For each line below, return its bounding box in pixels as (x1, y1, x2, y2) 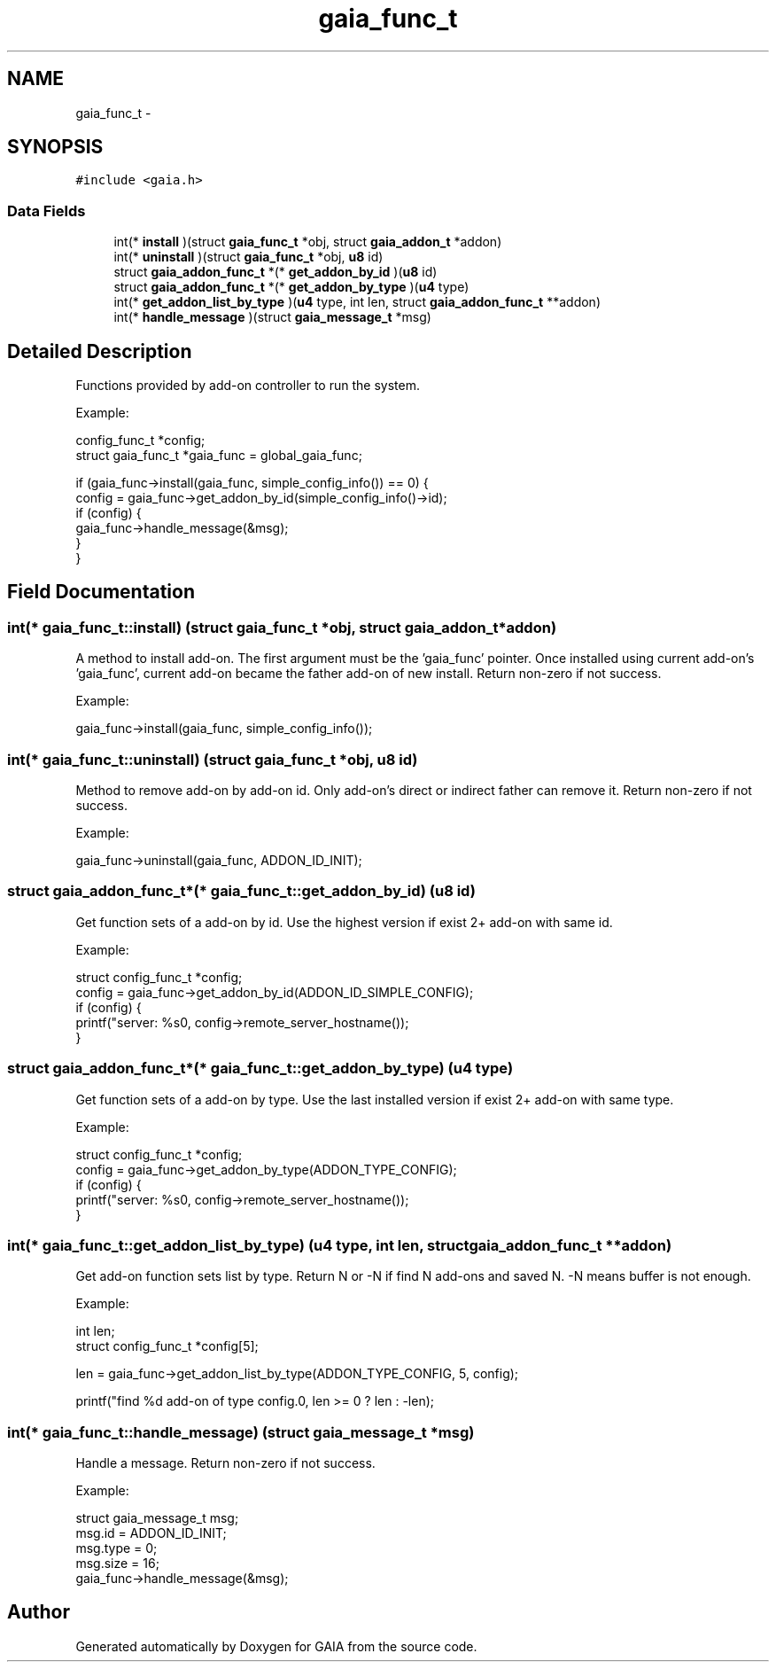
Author (7, 1601, 70, 1624)
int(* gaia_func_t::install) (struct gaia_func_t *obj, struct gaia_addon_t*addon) (7, 618, 557, 636)
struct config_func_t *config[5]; (75, 1338, 259, 1354)
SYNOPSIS (7, 136, 104, 159)
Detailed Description (7, 339, 192, 363)
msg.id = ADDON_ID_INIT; (75, 1525, 227, 1540)
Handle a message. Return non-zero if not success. (75, 1455, 376, 1470)
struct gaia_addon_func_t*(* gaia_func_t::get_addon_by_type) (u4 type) (7, 1059, 514, 1078)
